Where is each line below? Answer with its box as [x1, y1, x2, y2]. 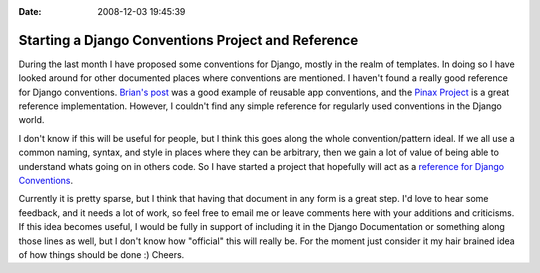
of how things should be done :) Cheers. [18, 248, 185, 260]
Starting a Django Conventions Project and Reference [18, 31, 359, 49]
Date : [18, 6, 42, 17]
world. [18, 114, 45, 126]
